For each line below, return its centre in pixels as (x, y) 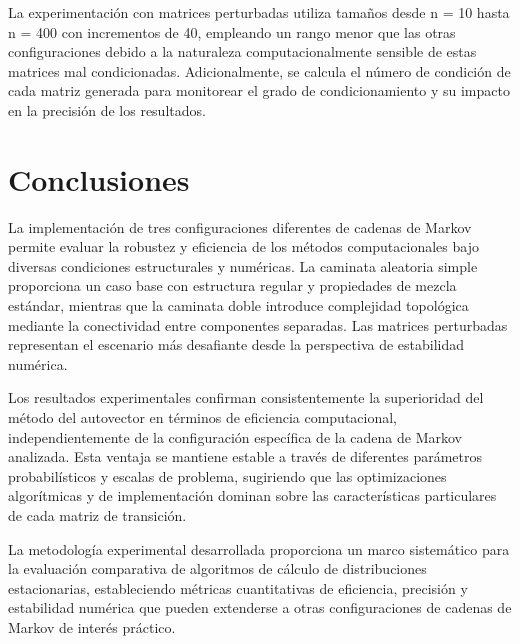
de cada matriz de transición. (97, 515)
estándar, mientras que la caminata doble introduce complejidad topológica (238, 305)
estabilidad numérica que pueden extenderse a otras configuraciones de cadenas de (260, 607)
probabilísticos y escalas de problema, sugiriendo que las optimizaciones (227, 475)
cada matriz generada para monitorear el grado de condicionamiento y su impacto (259, 90)
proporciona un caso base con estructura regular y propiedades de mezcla (232, 285)
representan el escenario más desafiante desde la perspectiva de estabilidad (236, 344)
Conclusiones (99, 178)
